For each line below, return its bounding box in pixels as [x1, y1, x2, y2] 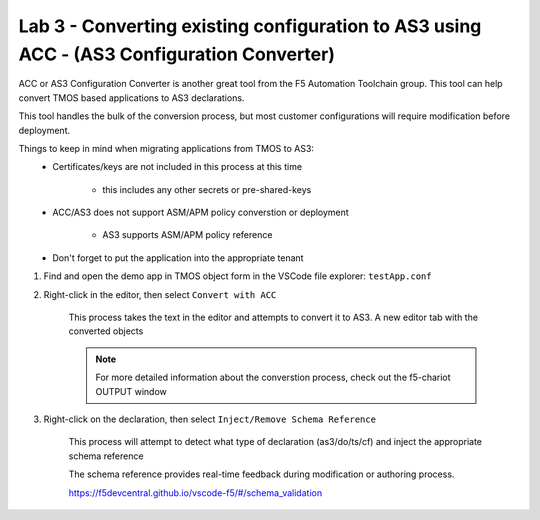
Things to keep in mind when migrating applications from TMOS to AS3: [18, 142, 315, 154]
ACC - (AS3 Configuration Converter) [18, 43, 335, 65]
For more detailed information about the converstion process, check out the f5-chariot [95, 371, 451, 384]
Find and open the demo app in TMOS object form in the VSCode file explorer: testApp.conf [43, 270, 432, 282]
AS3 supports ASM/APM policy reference [102, 229, 273, 241]
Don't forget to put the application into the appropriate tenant [52, 251, 304, 264]
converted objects [68, 325, 144, 337]
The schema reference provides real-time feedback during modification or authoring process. [68, 468, 455, 480]
